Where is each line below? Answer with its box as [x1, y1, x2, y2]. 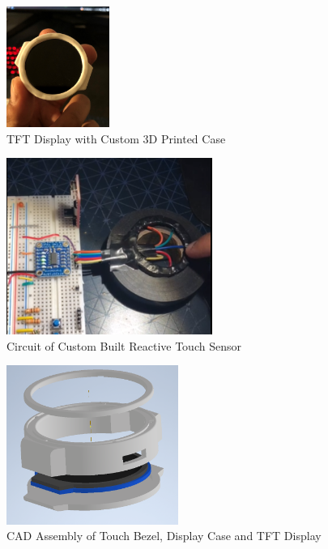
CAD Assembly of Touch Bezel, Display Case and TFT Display [6, 527, 322, 544]
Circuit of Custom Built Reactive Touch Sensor [6, 337, 241, 354]
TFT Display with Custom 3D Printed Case [6, 130, 226, 147]
